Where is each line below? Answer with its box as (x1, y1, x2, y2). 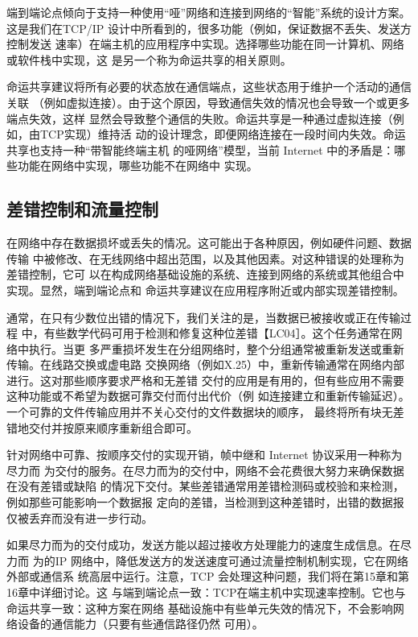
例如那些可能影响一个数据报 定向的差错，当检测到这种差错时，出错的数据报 (6, 494, 404, 511)
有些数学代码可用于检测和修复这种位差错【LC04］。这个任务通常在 (43, 325, 391, 341)
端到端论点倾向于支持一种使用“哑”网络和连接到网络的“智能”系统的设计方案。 (6, 4, 411, 20)
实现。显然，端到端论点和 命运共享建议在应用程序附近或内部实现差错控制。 (6, 281, 404, 298)
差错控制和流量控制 (6, 196, 158, 221)
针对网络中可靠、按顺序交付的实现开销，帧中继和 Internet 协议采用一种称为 (6, 446, 403, 463)
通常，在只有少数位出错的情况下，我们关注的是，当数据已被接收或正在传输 (6, 308, 400, 325)
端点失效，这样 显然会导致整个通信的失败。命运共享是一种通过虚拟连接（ (6, 110, 393, 126)
